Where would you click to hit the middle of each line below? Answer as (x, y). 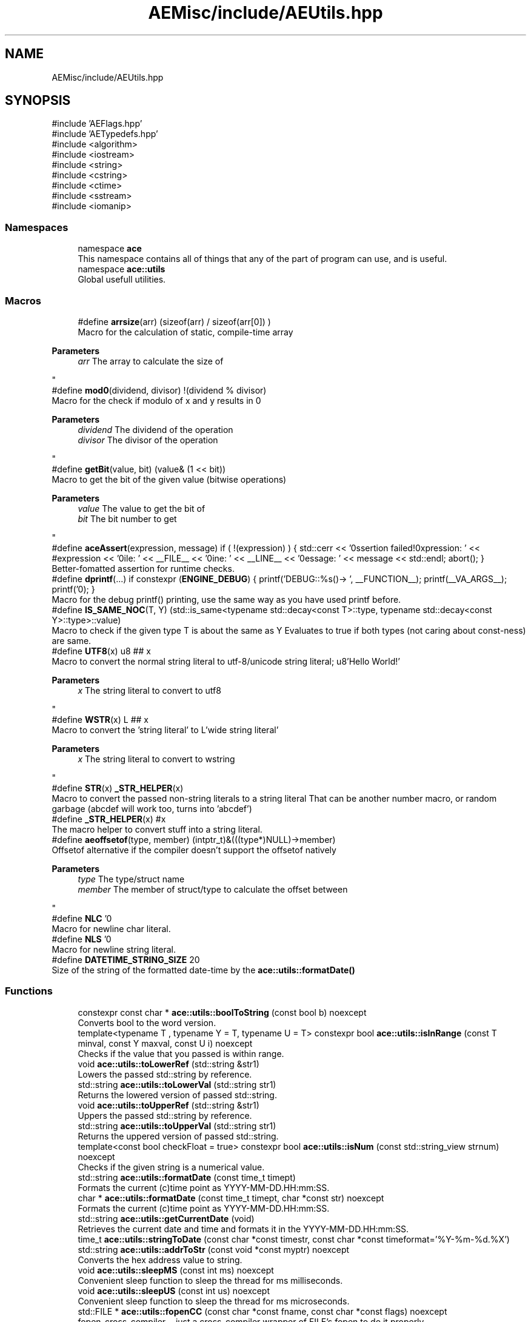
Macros (23, 300)
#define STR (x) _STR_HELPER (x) (118, 788)
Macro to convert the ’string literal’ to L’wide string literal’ (165, 730)
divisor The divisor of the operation (148, 440)
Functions (29, 991)
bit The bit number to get (127, 518)
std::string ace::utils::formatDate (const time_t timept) (187, 1177)
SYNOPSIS (38, 101)
